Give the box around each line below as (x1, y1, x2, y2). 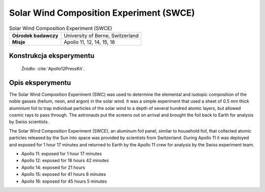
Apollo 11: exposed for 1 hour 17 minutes (21, 150, 102, 157)
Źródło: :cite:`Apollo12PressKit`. (21, 65, 85, 71)
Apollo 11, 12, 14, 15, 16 (64, 38, 115, 45)
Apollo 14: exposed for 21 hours (21, 165, 85, 170)
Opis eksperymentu (9, 79, 71, 87)
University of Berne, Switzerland (64, 32, 139, 39)
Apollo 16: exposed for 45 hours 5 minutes (21, 178, 107, 184)
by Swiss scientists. (9, 119, 49, 125)
